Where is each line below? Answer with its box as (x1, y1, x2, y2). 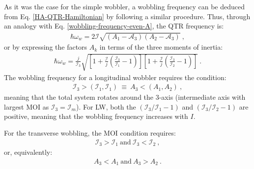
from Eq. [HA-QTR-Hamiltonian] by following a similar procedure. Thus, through (4, 11, 251, 21)
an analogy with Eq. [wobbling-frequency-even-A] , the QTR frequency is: (4, 21, 224, 31)
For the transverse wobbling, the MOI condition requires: (4, 127, 176, 138)
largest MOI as (4, 101, 49, 112)
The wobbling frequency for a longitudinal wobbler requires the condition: (4, 72, 226, 82)
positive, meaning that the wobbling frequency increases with (4, 111, 188, 121)
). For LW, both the (76, 101, 136, 112)
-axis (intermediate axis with (159, 92, 246, 102)
